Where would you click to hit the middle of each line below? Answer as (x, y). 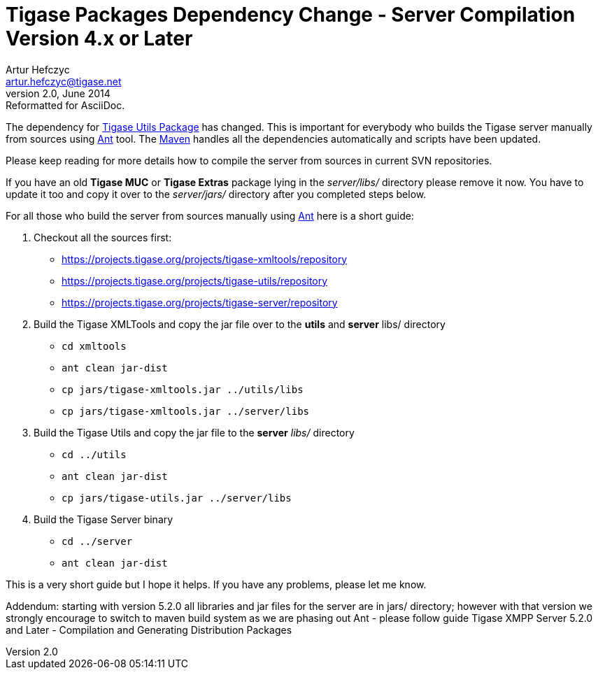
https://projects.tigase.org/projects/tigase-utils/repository (195, 280)
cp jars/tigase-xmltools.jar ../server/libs (186, 411)
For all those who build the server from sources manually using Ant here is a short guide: (210, 215)
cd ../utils (94, 454)
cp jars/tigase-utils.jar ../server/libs (177, 498)
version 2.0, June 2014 (58, 93)
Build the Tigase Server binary (104, 519)
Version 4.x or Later (99, 38)
